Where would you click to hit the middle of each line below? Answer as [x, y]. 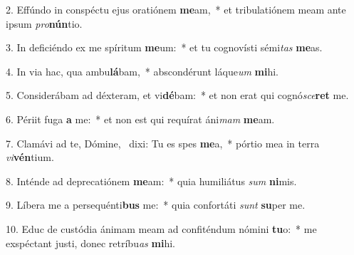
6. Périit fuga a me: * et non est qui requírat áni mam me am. [140, 119]
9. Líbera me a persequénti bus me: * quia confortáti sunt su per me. [156, 205]
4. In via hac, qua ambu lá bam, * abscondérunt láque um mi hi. [142, 71]
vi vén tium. [30, 157]
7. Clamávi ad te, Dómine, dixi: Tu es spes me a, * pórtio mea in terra [163, 143]
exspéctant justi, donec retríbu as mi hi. [90, 243]
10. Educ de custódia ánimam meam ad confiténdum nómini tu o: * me [161, 228]
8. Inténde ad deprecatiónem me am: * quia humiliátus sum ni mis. [151, 181]
